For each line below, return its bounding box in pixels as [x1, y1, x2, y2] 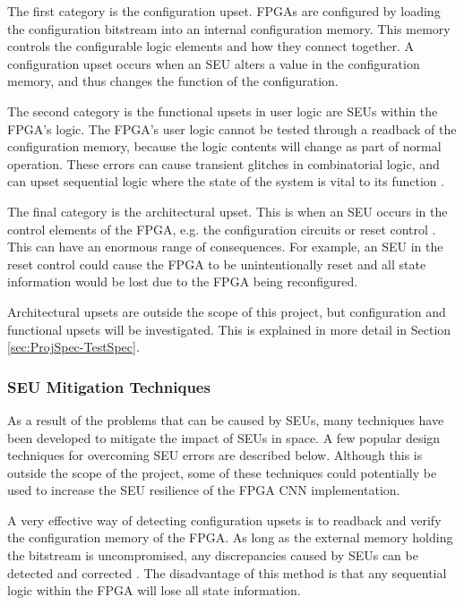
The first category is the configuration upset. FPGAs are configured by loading [7, 2, 441, 20]
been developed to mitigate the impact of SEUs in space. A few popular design [7, 428, 441, 447]
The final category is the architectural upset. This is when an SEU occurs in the [7, 201, 448, 220]
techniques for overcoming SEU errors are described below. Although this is [7, 446, 423, 464]
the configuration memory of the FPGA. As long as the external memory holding [7, 528, 453, 547]
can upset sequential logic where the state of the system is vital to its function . [7, 172, 445, 191]
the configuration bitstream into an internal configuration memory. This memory [7, 19, 451, 38]
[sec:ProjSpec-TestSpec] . [7, 337, 140, 356]
